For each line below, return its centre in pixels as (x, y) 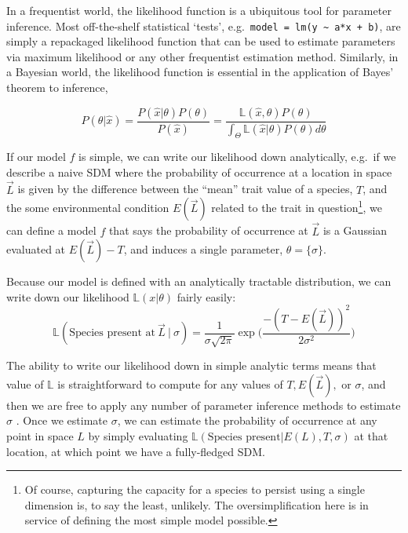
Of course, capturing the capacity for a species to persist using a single (195, 489)
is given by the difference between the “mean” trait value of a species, (185, 189)
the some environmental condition (88, 208)
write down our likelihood (68, 296)
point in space (40, 436)
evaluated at (36, 249)
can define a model (51, 230)
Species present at (112, 333)
